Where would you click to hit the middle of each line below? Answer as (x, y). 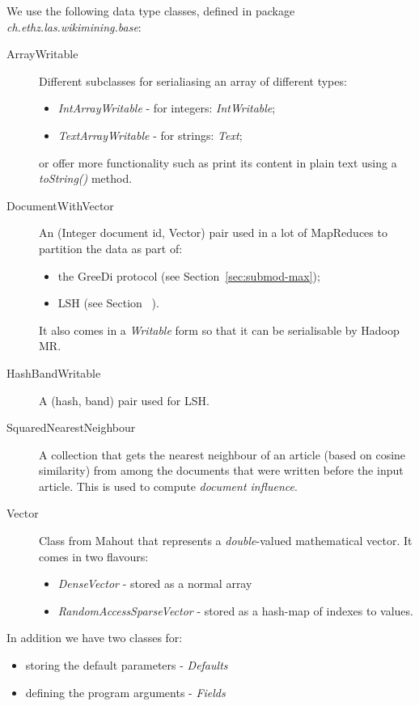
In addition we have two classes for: (95, 638)
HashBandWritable (54, 372)
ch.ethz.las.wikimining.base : (74, 26)
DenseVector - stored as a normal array (155, 583)
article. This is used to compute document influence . (168, 486)
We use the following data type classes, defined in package (151, 11)
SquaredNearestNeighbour (71, 427)
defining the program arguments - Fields (125, 692)
